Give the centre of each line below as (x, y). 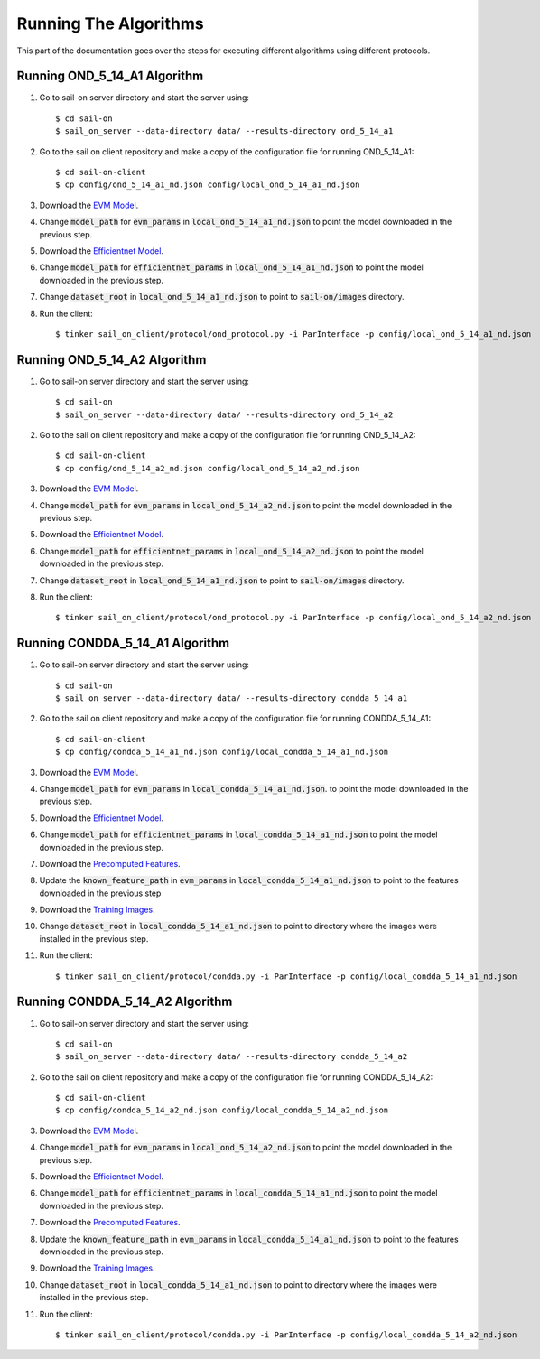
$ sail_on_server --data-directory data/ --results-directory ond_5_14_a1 (224, 131)
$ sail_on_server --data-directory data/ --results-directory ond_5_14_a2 (224, 414)
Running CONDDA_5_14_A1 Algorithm (123, 643)
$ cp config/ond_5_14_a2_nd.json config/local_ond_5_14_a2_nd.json (208, 468)
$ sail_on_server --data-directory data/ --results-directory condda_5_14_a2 (232, 1057)
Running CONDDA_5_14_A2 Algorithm (125, 1002)
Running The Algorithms (110, 23)
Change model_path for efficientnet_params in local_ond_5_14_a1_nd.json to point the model (231, 267)
